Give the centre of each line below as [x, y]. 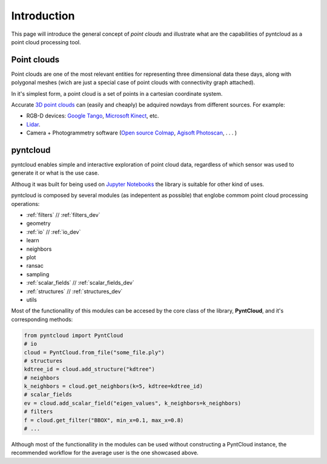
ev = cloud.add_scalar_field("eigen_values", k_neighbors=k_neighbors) [133, 403]
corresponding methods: [42, 319]
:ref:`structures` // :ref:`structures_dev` [74, 291]
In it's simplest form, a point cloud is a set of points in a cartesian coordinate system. [117, 93]
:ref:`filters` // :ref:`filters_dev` [63, 215]
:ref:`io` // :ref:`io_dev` [54, 232]
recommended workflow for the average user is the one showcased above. [105, 453]
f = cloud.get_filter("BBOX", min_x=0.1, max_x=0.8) [104, 420]
